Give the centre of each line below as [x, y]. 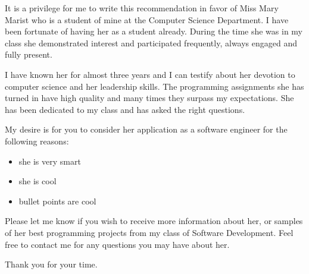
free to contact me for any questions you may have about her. [117, 244]
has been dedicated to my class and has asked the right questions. [125, 109]
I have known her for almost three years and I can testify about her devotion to [150, 74]
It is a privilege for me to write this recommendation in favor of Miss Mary [142, 8]
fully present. [29, 54]
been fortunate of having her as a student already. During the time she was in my [154, 31]
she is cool [38, 181]
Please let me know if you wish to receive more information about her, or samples [154, 221]
